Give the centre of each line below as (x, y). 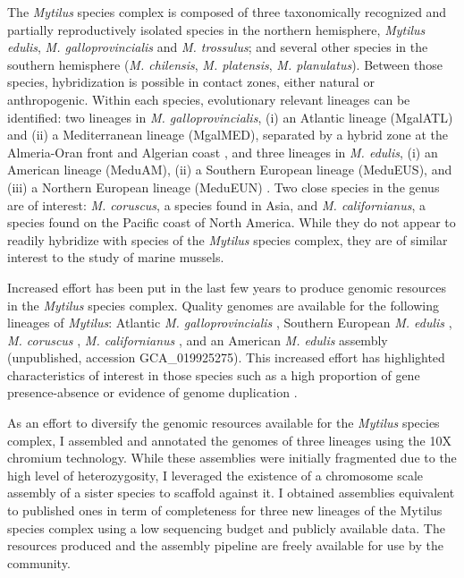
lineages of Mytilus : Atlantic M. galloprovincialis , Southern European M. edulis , (230, 323)
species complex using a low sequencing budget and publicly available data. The (226, 527)
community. (39, 562)
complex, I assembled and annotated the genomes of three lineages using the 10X (229, 440)
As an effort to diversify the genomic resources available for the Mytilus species (224, 423)
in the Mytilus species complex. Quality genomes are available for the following (223, 305)
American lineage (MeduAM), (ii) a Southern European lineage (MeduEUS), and (230, 170)
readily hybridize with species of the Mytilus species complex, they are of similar (228, 239)
